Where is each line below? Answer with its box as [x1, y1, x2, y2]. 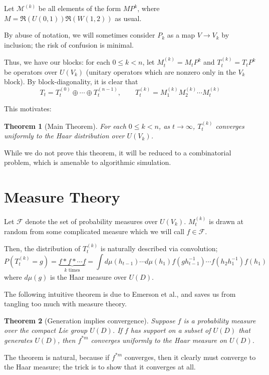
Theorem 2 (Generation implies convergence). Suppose [4, 315, 175, 325]
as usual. [115, 13, 142, 23]
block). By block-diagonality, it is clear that [4, 76, 138, 87]
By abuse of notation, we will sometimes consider [4, 30, 155, 40]
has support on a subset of [130, 325, 211, 335]
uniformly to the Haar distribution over [4, 130, 125, 141]
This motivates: [4, 103, 52, 114]
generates [4, 334, 33, 345]
